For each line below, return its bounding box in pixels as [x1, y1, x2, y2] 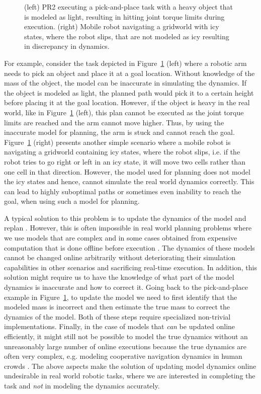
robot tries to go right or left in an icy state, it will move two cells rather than [4, 156, 245, 167]
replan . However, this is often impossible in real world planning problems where [4, 222, 252, 233]
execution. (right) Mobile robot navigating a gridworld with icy [24, 21, 219, 32]
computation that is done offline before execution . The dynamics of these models [4, 242, 255, 253]
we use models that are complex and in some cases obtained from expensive [4, 232, 237, 243]
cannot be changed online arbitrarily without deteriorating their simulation [4, 252, 236, 263]
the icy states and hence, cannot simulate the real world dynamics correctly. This [4, 176, 254, 187]
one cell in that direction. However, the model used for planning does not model [4, 166, 250, 177]
